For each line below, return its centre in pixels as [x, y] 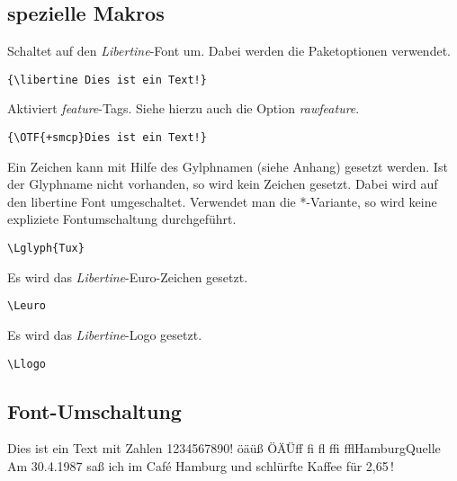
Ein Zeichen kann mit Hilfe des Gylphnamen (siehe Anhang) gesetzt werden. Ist [228, 166]
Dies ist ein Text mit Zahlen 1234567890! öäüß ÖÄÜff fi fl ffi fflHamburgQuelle [224, 448]
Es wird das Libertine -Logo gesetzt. [105, 334]
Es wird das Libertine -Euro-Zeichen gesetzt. [128, 276]
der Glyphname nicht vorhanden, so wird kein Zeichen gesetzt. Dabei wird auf [223, 184]
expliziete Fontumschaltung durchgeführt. [122, 219]
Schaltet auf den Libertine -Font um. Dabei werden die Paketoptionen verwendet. [229, 51]
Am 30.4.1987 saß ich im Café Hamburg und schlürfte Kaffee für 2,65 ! [201, 466]
